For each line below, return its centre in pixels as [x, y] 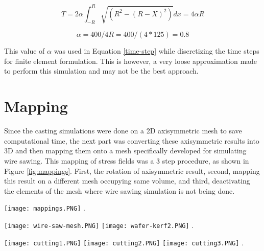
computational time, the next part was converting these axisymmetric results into [132, 140]
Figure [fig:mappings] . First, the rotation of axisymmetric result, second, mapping [132, 170]
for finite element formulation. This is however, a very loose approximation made [131, 61]
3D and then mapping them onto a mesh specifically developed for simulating [125, 151]
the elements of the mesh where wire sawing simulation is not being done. [119, 190]
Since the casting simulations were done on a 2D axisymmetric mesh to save [123, 131]
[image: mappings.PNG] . [45, 208]
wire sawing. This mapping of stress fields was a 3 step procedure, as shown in [127, 160]
